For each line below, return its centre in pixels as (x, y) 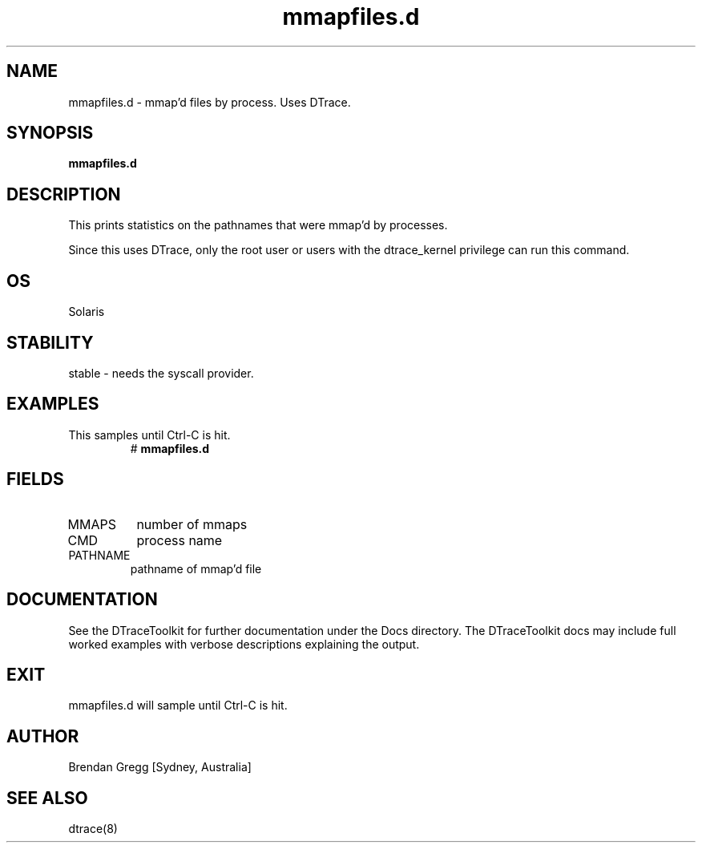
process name (180, 540)
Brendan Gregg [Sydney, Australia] (160, 767)
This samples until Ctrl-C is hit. (149, 435)
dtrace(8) (93, 829)
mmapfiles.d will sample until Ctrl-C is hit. (178, 705)
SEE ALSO (47, 798)
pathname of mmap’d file (196, 568)
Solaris (87, 312)
